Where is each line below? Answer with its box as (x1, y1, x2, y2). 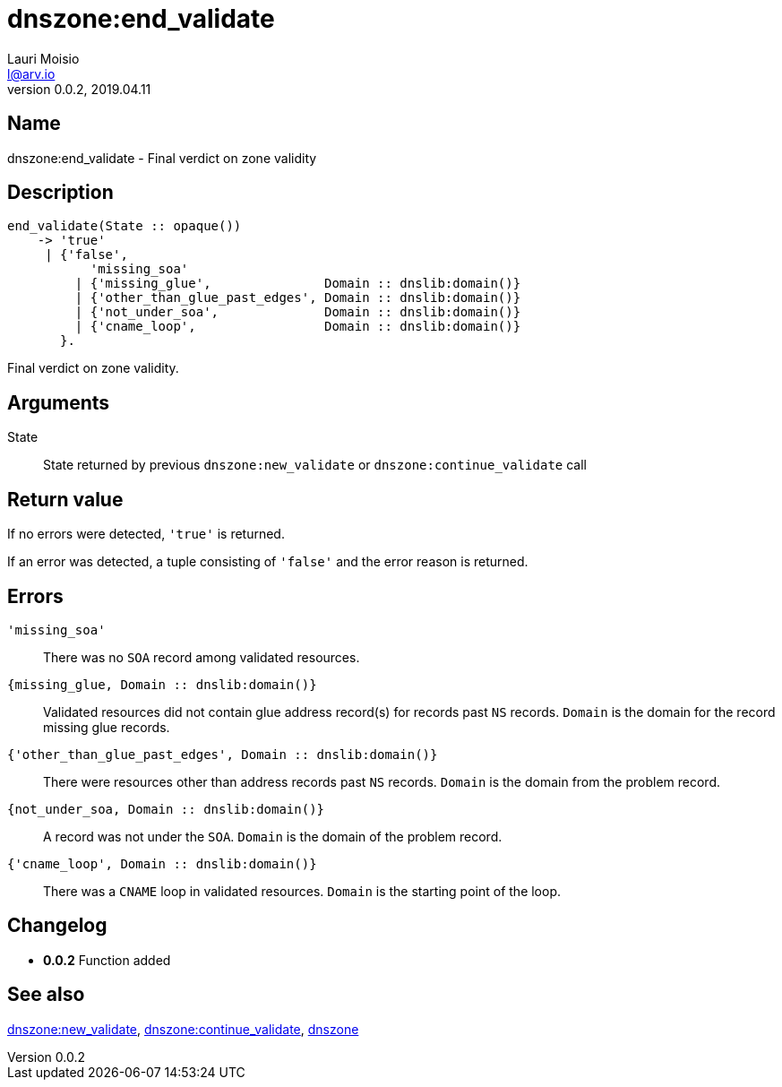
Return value (7, 487, 124, 511)
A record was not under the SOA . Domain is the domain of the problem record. (43, 828, 503, 844)
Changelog (7, 914, 107, 937)
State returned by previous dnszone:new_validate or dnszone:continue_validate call (43, 457, 587, 473)
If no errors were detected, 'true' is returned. (7, 526, 285, 542)
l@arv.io (7, 65, 56, 82)
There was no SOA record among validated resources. (43, 649, 360, 665)
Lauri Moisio (7, 50, 80, 66)
